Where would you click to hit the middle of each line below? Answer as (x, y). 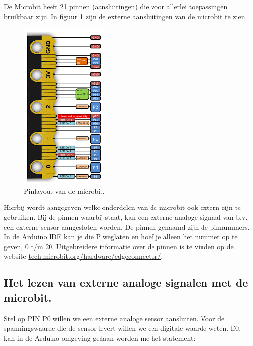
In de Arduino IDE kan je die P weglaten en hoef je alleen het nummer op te (121, 237)
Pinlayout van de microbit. (64, 190)
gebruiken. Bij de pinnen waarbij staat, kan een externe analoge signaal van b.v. (126, 217)
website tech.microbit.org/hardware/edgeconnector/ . (84, 256)
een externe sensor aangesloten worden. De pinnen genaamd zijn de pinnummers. (127, 227)
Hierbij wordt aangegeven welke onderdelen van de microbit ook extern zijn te (123, 207)
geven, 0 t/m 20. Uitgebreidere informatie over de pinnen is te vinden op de (119, 246)
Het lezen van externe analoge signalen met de (126, 283)
